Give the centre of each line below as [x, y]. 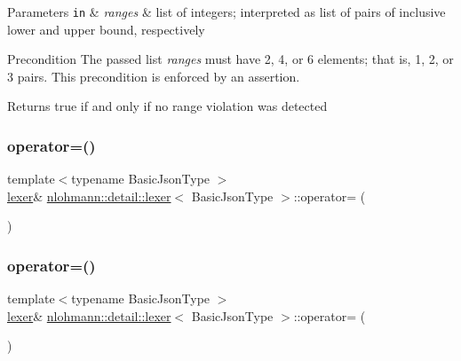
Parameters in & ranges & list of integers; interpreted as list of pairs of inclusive [227, 12]
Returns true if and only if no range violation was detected [167, 106]
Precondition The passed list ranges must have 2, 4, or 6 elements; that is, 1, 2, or [230, 59]
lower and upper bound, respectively [106, 29]
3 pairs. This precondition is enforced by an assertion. [154, 76]
